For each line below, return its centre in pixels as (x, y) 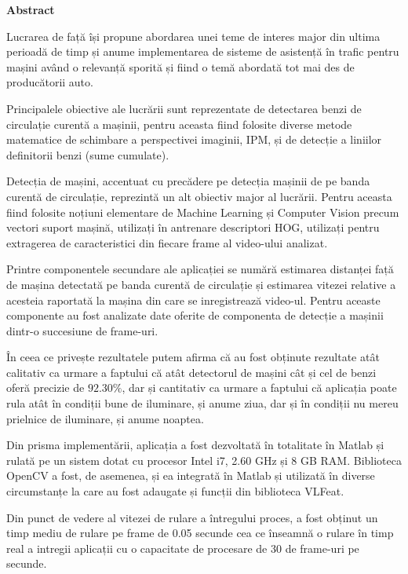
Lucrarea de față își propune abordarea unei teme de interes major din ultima (193, 36)
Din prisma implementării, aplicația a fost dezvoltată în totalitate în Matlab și (195, 445)
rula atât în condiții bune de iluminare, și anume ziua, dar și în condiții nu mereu (202, 403)
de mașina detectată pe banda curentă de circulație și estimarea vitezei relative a (201, 284)
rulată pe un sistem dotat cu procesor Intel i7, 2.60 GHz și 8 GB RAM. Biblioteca (204, 460)
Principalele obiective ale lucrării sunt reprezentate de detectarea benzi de (184, 108)
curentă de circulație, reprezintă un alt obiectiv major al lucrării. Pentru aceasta (199, 196)
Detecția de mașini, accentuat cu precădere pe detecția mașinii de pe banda (188, 181)
